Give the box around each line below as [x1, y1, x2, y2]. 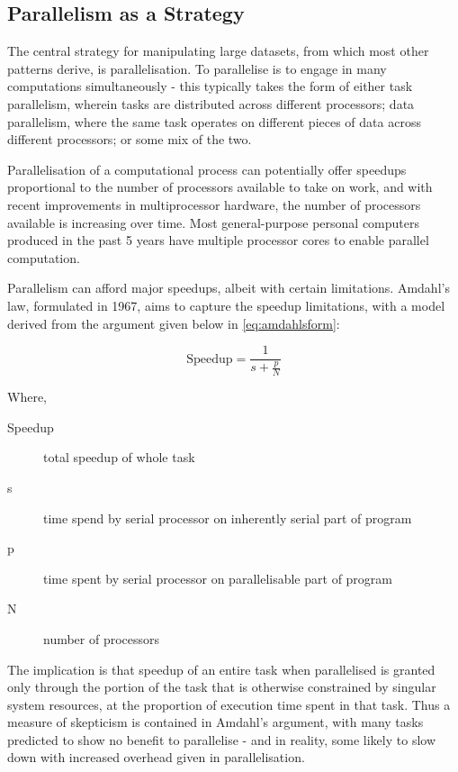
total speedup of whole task [43, 448, 195, 467]
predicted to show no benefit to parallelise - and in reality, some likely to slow [7, 730, 436, 749]
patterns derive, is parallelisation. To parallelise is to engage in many [7, 59, 387, 77]
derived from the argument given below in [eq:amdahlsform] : [7, 313, 340, 332]
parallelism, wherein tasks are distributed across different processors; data [7, 94, 415, 113]
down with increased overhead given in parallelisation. [7, 748, 305, 767]
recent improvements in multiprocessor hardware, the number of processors [7, 195, 421, 213]
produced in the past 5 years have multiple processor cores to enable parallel [7, 231, 429, 250]
